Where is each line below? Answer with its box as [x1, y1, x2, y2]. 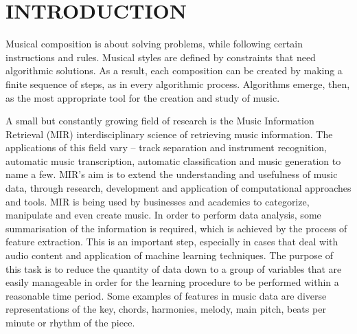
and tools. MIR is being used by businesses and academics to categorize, [5, 194, 310, 208]
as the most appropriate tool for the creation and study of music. [5, 90, 280, 104]
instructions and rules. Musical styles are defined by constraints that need [5, 49, 316, 64]
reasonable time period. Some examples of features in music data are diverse [5, 288, 327, 302]
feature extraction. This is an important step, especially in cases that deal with [5, 234, 338, 249]
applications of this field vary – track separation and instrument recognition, [5, 140, 327, 155]
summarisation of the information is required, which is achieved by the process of [5, 221, 347, 235]
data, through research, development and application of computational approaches [5, 181, 352, 195]
